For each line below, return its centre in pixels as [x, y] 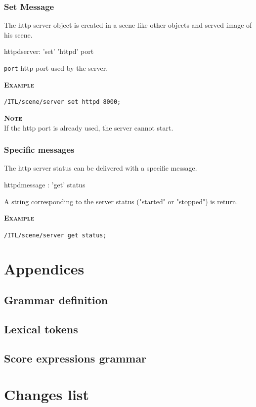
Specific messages [39, 150]
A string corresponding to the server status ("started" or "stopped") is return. [121, 201]
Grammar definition [56, 300]
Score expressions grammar [75, 358]
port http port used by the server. [56, 68]
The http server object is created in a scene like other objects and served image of [128, 25]
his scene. [18, 34]
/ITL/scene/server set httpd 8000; [63, 102]
